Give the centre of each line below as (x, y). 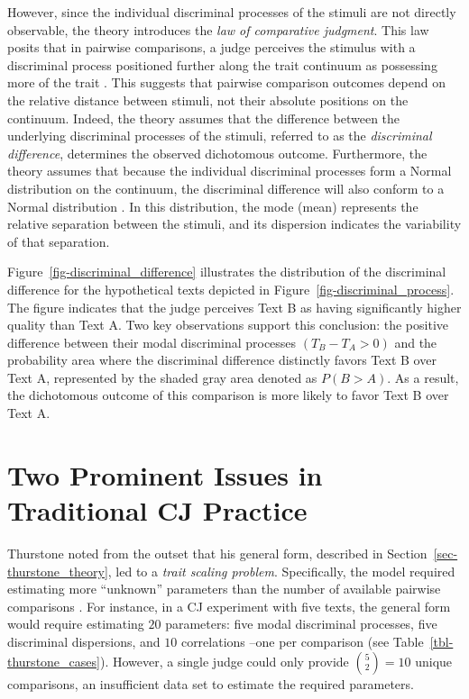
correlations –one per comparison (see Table (302, 641)
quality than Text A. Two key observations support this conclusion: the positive (228, 325)
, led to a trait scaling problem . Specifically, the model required (281, 571)
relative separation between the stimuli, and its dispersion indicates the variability (234, 224)
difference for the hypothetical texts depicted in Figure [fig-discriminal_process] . (231, 289)
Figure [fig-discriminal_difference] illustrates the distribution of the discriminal (227, 272)
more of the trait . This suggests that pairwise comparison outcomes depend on (226, 82)
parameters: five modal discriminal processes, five (301, 624)
